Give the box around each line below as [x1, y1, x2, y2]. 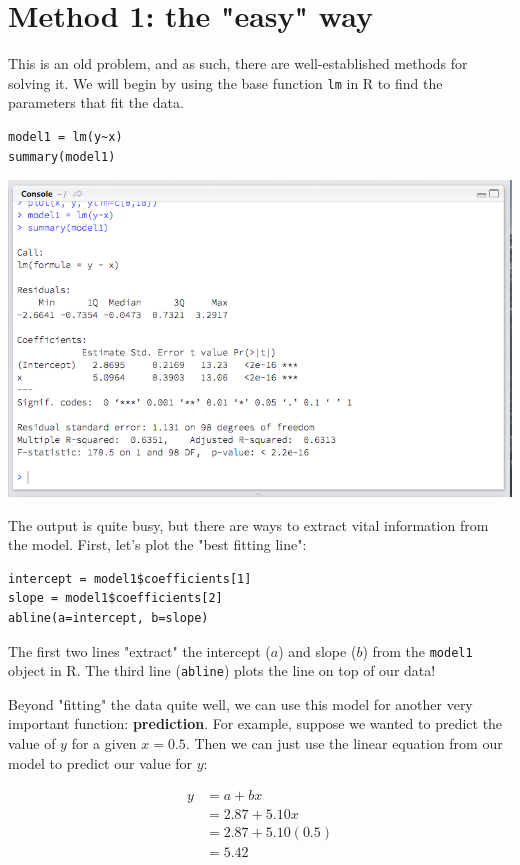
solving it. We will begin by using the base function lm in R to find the [8, 72, 443, 93]
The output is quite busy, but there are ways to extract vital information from [8, 514, 489, 535]
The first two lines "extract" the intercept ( [8, 640, 271, 661]
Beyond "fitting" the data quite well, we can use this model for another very [8, 693, 473, 714]
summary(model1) [8, 149, 116, 164]
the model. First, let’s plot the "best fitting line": [8, 534, 307, 555]
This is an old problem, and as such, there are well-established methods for [8, 53, 468, 74]
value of [8, 733, 56, 754]
